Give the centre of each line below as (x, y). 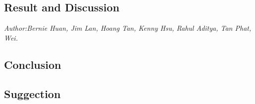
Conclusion (33, 64)
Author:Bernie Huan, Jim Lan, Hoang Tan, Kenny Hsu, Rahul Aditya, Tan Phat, (128, 28)
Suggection (32, 93)
